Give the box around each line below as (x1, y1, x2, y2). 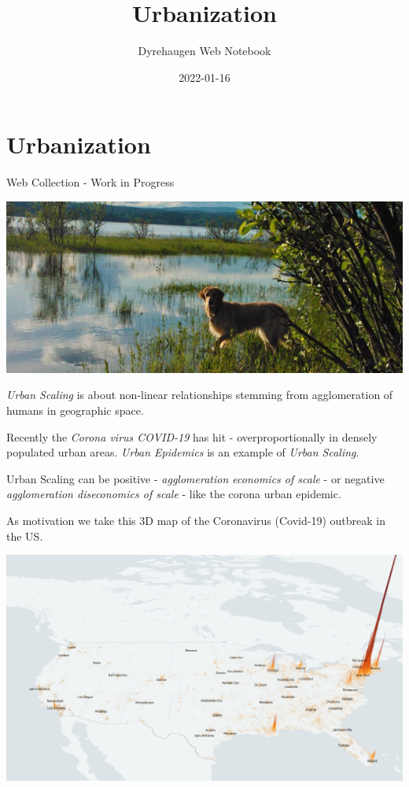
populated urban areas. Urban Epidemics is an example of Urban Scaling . (6, 444, 359, 460)
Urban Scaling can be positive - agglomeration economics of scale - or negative (6, 470, 385, 486)
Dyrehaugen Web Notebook (138, 42, 271, 59)
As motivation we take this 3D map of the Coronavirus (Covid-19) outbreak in (6, 512, 385, 529)
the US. (6, 527, 43, 544)
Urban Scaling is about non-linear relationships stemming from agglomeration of (6, 386, 393, 403)
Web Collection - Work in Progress (6, 174, 175, 190)
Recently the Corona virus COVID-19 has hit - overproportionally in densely (6, 428, 378, 445)
